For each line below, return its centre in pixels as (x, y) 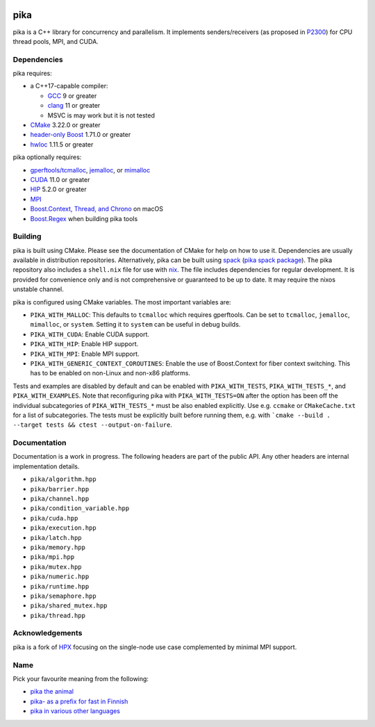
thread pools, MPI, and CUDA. (56, 41)
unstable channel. (38, 289)
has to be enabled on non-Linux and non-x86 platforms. (110, 373)
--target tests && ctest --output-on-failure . (93, 425)
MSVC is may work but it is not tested (101, 115)
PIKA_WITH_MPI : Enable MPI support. (85, 354)
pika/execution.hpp (63, 528)
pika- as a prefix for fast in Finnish (79, 701)
